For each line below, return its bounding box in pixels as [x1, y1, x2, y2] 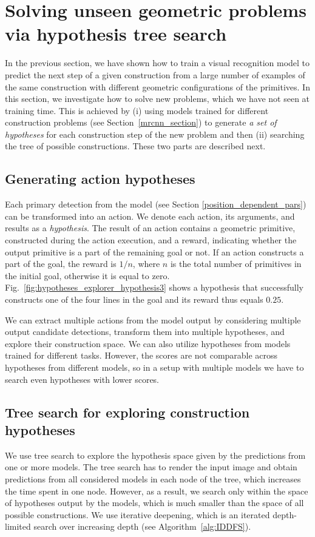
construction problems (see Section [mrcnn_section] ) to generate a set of [5, 116, 277, 129]
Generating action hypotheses [5, 169, 195, 188]
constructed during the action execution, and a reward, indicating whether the [5, 234, 297, 246]
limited [5, 520, 31, 533]
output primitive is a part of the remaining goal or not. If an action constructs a [5, 245, 304, 258]
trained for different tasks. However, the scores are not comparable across [5, 349, 278, 362]
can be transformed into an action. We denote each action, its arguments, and [5, 209, 295, 222]
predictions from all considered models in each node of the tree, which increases [5, 472, 301, 485]
